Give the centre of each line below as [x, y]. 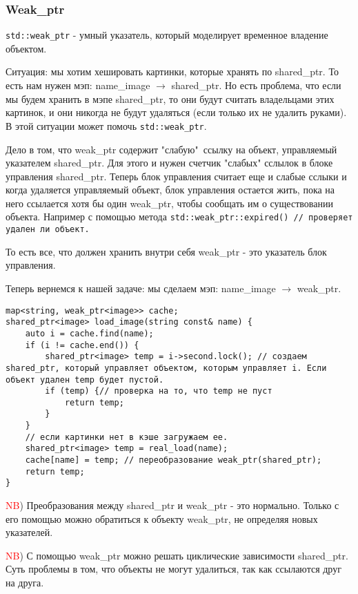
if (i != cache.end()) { [82, 345]
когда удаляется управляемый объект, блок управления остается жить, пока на [170, 190]
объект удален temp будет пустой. [85, 380]
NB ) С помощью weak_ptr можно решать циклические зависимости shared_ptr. [177, 555]
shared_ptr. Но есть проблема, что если [256, 85]
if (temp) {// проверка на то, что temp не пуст [159, 391]
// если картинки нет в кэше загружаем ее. [127, 437]
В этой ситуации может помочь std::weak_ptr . [106, 125]
